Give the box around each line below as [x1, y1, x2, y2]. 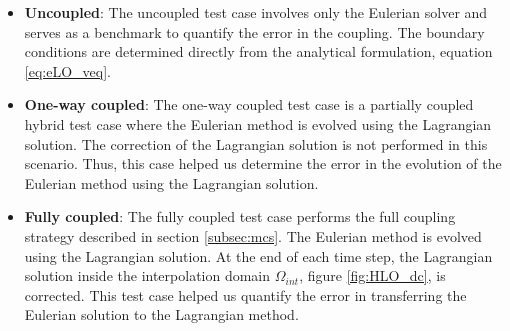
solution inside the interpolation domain [24, 265, 271, 286]
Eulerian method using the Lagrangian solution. [24, 172, 319, 193]
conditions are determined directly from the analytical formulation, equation [24, 41, 493, 62]
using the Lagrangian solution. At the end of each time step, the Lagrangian [24, 245, 493, 266]
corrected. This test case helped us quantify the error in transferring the [24, 284, 467, 305]
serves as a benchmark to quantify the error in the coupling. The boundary [24, 21, 485, 42]
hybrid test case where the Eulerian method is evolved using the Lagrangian [24, 113, 492, 134]
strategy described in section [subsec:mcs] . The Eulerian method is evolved [24, 225, 482, 246]
